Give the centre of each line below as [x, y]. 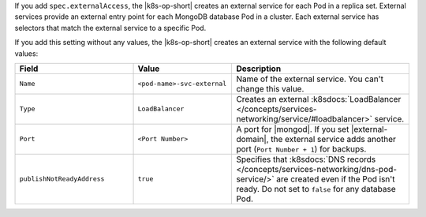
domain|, [252, 139]
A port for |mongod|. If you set [293, 129]
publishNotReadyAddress [62, 179]
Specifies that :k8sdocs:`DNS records [306, 159]
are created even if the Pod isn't [336, 179]
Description [259, 69]
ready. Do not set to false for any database [316, 189]
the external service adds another [333, 139]
